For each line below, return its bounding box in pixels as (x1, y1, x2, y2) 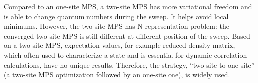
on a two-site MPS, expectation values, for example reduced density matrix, (4, 40, 235, 50)
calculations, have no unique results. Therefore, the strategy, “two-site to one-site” (4, 59, 255, 70)
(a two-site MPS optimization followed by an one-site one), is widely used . (4, 69, 230, 80)
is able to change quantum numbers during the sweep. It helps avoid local (4, 11, 229, 21)
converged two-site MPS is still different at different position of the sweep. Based (4, 30, 250, 41)
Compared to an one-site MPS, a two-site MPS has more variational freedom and (4, 1, 252, 11)
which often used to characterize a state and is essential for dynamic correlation (4, 49, 247, 60)
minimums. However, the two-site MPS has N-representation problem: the (4, 21, 229, 31)
